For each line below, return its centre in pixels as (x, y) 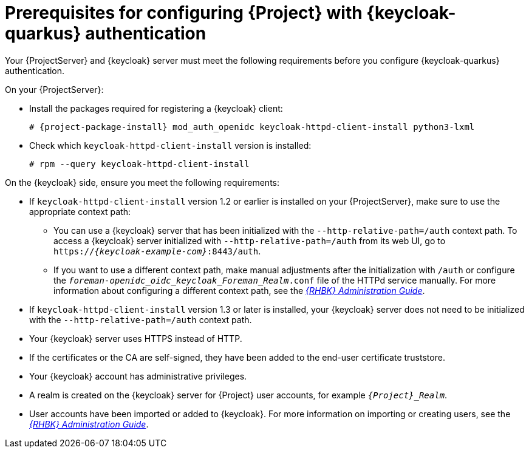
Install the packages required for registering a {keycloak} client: (156, 108)
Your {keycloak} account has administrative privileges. (138, 376)
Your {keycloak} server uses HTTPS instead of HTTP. (136, 338)
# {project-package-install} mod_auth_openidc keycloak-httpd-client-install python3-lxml (252, 127)
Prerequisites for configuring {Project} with (184, 13)
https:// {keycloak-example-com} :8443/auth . (157, 251)
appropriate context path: (80, 211)
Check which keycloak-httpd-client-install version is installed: (170, 145)
